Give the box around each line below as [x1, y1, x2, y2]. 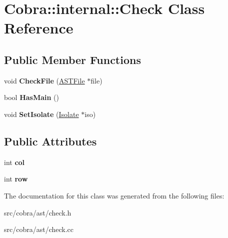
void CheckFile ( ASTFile [4, 75, 85, 85]
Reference [4, 17, 73, 38]
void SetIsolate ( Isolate [4, 108, 79, 119]
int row [4, 173, 28, 184]
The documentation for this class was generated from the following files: [4, 190, 224, 200]
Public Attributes [4, 133, 97, 148]
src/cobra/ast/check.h [4, 207, 71, 217]
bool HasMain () [4, 92, 59, 102]
